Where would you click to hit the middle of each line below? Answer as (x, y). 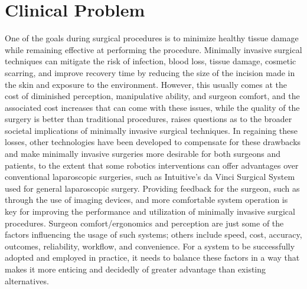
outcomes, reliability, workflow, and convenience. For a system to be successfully (150, 246)
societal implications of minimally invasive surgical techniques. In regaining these (151, 130)
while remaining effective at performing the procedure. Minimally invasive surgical (153, 49)
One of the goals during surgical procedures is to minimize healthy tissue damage (152, 38)
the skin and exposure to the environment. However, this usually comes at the (146, 84)
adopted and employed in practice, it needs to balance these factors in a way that (152, 257)
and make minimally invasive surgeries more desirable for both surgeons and (143, 154)
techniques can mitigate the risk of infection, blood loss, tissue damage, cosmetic (151, 61)
